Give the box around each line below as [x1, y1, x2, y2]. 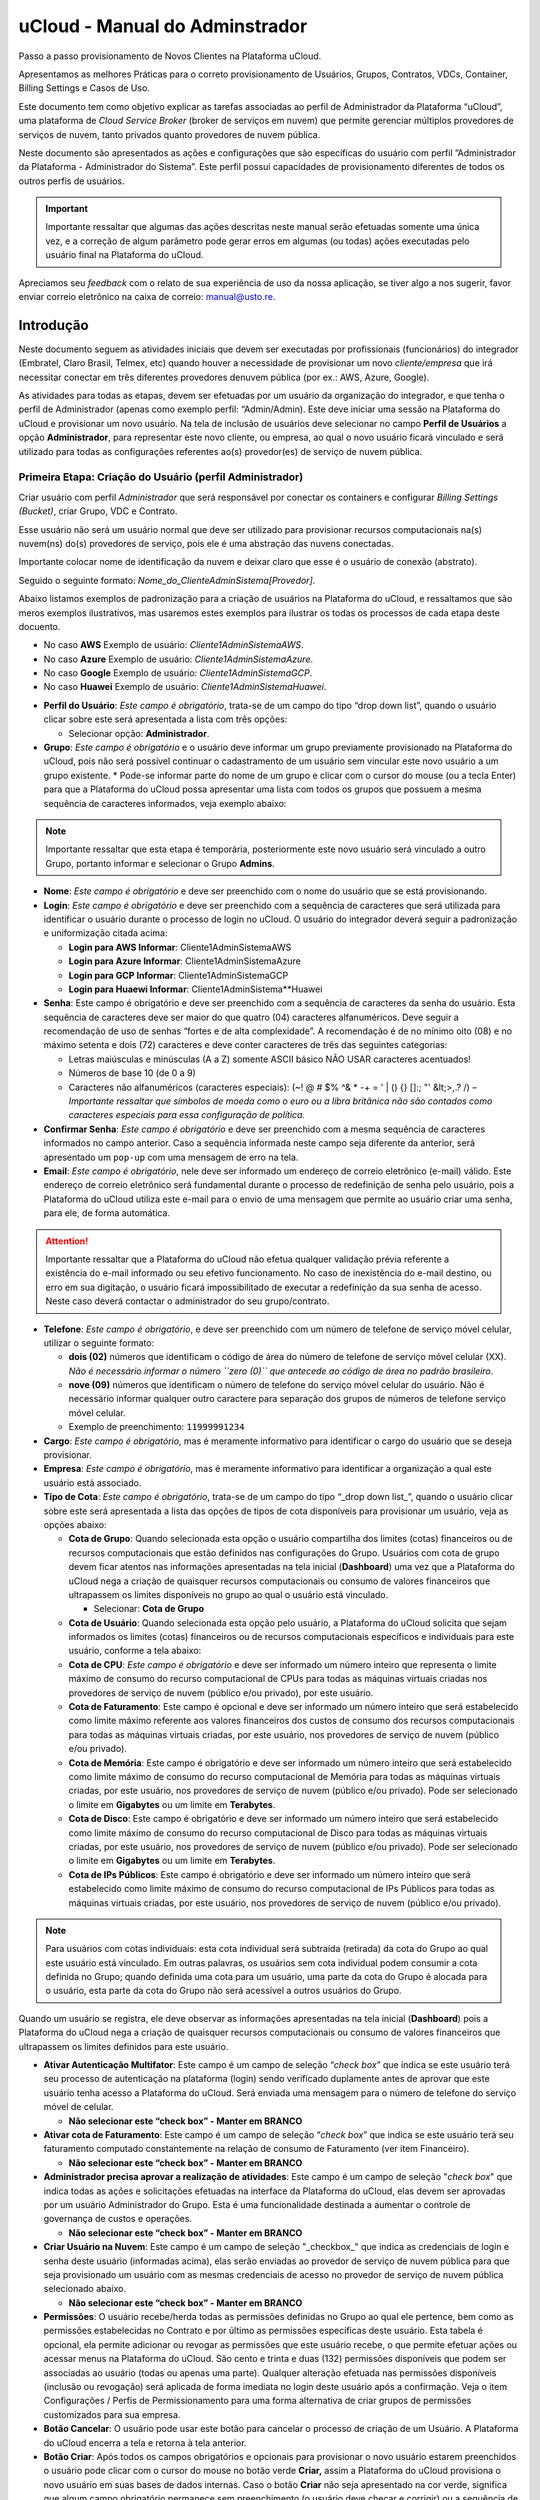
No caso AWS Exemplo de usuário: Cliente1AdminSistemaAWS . [43, 639, 304, 651]
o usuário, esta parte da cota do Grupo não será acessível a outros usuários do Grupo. [45, 1985, 402, 1997]
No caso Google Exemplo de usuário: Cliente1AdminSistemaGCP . [43, 667, 313, 679]
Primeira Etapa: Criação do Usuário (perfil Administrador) [18, 470, 304, 484]
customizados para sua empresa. [43, 2408, 181, 2420]
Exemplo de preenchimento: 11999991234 [68, 1421, 245, 1433]
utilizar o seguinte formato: [43, 1336, 155, 1349]
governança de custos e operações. [43, 2213, 193, 2225]
